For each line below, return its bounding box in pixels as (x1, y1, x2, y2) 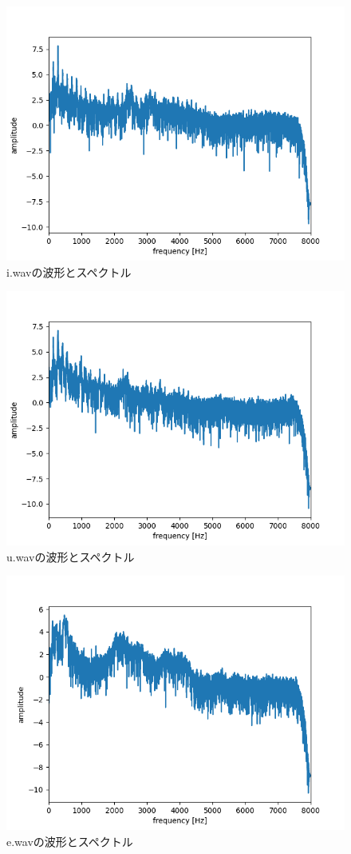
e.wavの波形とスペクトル (6, 832, 133, 849)
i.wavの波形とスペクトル (6, 263, 132, 280)
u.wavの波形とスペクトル (6, 548, 135, 565)
